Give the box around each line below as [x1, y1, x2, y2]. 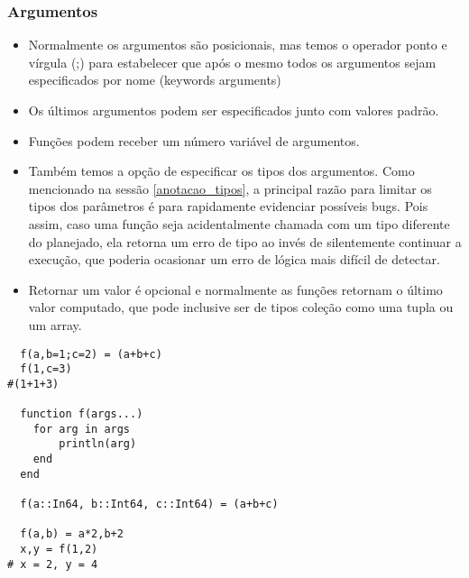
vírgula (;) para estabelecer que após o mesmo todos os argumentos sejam [28, 52, 437, 71]
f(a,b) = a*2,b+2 [20, 528, 124, 541]
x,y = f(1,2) [20, 543, 98, 556]
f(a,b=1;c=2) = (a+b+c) [20, 347, 162, 361]
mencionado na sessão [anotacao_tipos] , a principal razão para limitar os [28, 179, 432, 197]
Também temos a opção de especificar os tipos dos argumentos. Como [28, 161, 415, 180]
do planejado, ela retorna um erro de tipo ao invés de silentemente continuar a [28, 232, 462, 251]
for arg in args [32, 422, 131, 436]
